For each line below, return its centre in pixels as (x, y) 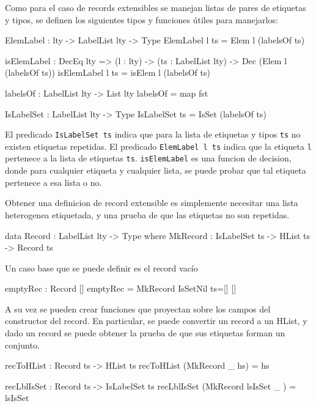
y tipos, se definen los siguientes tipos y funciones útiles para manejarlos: (141, 19)
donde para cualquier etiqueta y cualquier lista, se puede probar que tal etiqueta (156, 170)
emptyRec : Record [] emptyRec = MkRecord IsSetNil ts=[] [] (121, 288)
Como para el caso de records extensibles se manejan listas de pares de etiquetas (156, 7)
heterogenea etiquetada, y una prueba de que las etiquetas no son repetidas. (147, 214)
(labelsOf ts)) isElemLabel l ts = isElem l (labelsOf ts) (108, 72)
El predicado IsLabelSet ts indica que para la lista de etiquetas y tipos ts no (153, 134)
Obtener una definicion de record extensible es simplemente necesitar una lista (152, 203)
